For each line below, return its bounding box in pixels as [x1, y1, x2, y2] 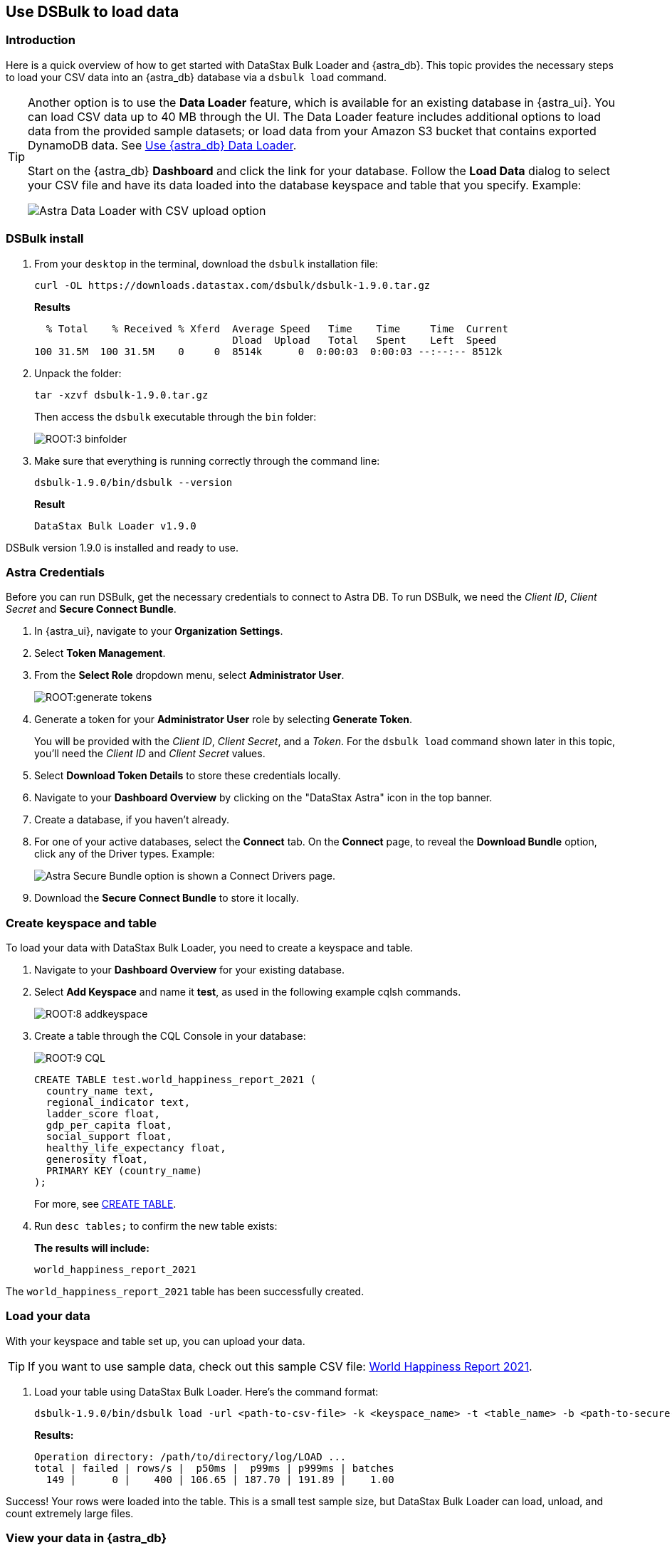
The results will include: [34, 1242, 149, 1255]
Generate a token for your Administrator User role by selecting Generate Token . [34, 713, 413, 726]
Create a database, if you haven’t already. [34, 813, 229, 826]
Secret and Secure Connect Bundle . [6, 603, 177, 616]
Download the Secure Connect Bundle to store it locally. [34, 892, 299, 905]
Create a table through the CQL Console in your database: [34, 1030, 306, 1043]
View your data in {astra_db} [6, 1531, 167, 1546]
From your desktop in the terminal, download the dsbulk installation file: [34, 257, 378, 270]
